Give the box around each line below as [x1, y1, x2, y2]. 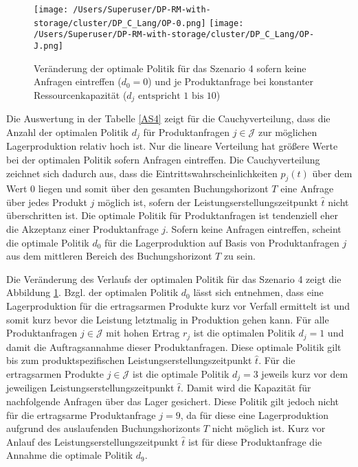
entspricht [138, 91, 181, 101]
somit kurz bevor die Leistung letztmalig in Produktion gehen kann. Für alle [6, 312, 329, 326]
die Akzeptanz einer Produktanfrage [6, 222, 159, 236]
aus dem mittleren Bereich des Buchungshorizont [6, 249, 212, 263]
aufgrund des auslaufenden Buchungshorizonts [6, 421, 201, 435]
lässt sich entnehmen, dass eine [193, 285, 324, 299]
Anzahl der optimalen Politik [6, 124, 128, 139]
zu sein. [223, 249, 256, 263]
